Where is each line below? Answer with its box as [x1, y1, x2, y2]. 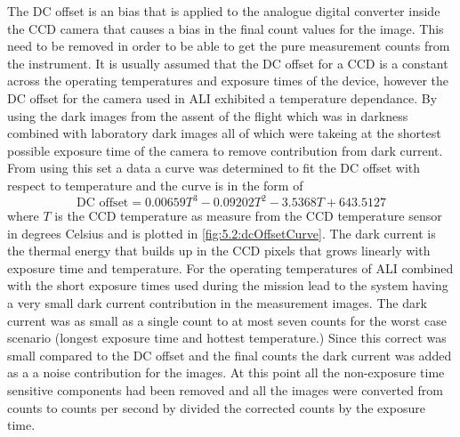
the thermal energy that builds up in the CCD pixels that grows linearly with [7, 241, 431, 260]
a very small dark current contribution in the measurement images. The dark [7, 294, 427, 312]
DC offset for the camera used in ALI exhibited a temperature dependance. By [7, 88, 438, 107]
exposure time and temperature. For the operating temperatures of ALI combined [7, 258, 454, 277]
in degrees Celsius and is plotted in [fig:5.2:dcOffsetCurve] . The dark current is [7, 223, 436, 242]
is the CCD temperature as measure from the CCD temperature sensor [54, 206, 442, 225]
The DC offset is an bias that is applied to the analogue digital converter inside [7, 2, 440, 20]
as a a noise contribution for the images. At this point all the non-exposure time [7, 363, 445, 382]
